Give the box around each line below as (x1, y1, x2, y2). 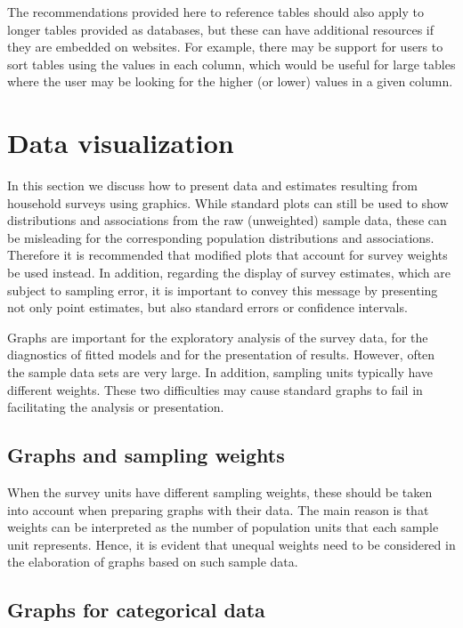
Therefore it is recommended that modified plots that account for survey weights (7, 246, 448, 264)
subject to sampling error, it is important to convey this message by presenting (7, 280, 438, 299)
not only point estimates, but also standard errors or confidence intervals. (7, 298, 408, 317)
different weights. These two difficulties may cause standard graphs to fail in (7, 380, 423, 399)
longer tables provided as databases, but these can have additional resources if (7, 20, 435, 38)
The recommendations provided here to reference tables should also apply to (7, 3, 424, 20)
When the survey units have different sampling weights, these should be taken (7, 483, 433, 502)
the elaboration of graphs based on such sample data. (7, 552, 298, 571)
